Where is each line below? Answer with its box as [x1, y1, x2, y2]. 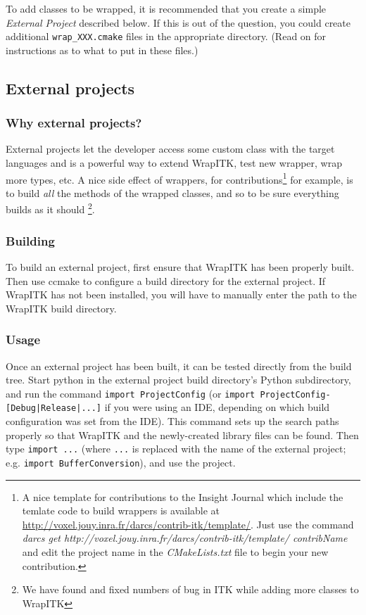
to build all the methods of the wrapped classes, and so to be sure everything [6, 185, 339, 200]
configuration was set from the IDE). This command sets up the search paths [6, 414, 339, 429]
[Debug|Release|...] [6, 403, 102, 414]
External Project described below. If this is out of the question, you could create [6, 15, 351, 30]
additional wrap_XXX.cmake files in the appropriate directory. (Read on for [6, 29, 327, 44]
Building [6, 232, 55, 249]
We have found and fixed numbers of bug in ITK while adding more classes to [22, 582, 359, 597]
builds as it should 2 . [6, 200, 95, 217]
